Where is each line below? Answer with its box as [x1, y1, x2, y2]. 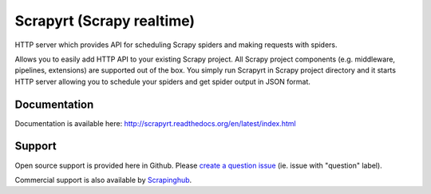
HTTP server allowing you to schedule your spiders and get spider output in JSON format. [14, 77, 311, 86]
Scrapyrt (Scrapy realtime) [14, 12, 196, 30]
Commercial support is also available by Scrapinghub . [14, 175, 192, 184]
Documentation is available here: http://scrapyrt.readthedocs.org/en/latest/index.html [14, 118, 296, 128]
